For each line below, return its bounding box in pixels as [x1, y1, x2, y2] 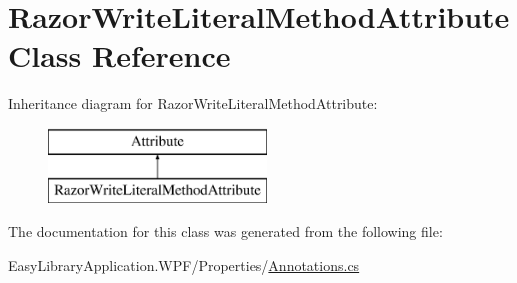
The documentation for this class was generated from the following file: [8, 221, 443, 242]
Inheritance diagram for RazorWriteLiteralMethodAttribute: [8, 93, 378, 114]
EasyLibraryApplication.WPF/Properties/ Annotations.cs [8, 254, 360, 275]
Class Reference [8, 35, 231, 76]
